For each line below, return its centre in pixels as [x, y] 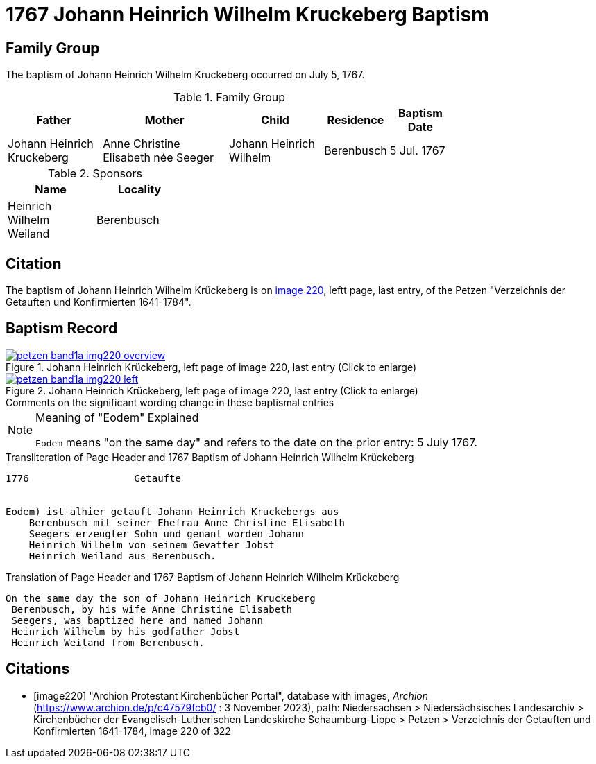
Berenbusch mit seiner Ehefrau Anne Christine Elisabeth [187, 522]
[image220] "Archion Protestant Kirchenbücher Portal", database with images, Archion [231, 695]
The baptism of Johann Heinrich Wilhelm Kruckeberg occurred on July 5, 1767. [185, 75]
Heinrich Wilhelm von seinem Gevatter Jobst [152, 545]
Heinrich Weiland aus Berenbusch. [122, 556]
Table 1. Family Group [229, 97]
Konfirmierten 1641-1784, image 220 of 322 [132, 731]
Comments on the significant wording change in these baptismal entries [170, 402]
